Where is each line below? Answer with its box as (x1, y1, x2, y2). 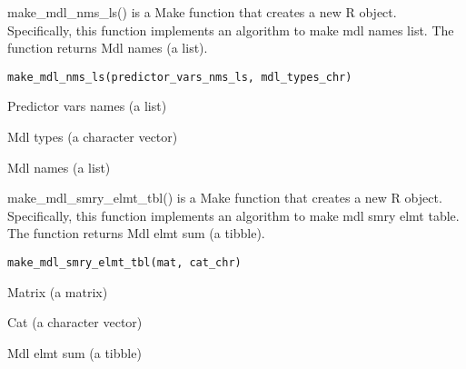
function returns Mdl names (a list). (7, 38, 208, 57)
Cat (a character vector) (7, 313, 143, 332)
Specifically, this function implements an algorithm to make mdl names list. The (7, 20, 454, 39)
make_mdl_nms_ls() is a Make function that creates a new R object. (7, 3, 397, 21)
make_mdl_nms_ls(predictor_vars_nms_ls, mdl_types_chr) (7, 70, 352, 84)
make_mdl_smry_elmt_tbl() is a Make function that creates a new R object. (7, 188, 442, 207)
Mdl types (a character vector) (7, 127, 178, 146)
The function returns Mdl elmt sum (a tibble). (7, 224, 265, 243)
